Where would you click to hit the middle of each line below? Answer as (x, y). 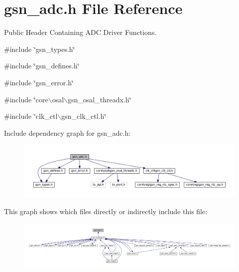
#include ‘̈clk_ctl (31, 116)
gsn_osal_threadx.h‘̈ (100, 99)
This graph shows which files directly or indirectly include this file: (106, 211)
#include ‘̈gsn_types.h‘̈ (40, 49)
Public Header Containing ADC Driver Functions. (80, 32)
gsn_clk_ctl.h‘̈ (84, 116)
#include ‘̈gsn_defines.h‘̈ (42, 66)
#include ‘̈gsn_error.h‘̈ (39, 82)
